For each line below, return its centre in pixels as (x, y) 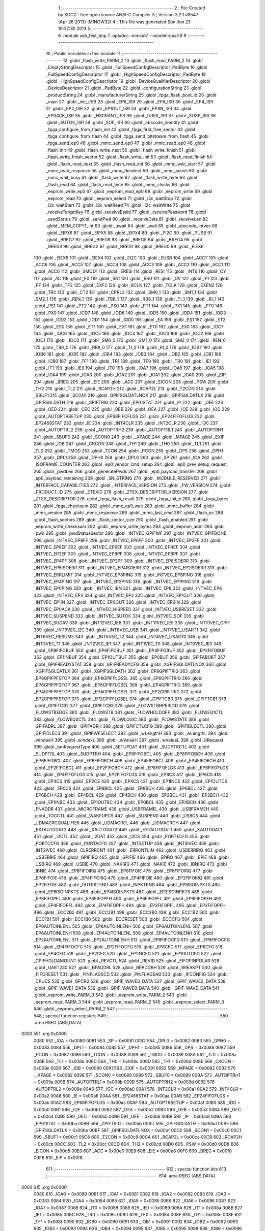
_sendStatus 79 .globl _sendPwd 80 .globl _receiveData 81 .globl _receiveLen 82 (127, 219)
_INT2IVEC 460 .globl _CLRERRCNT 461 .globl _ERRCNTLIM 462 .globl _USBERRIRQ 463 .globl (129, 850)
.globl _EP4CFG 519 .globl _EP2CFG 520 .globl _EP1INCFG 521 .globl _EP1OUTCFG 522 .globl (127, 954)
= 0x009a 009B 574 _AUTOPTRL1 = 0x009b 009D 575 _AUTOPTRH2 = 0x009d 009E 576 (124, 1082)
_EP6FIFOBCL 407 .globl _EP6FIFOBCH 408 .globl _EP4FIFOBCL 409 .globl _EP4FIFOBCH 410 (129, 761)
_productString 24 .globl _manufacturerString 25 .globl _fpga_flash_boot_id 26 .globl (131, 95)
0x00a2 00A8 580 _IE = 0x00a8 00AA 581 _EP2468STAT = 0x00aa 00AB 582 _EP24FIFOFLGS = (132, 1096)
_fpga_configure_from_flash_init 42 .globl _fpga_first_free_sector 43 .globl (120, 129)
